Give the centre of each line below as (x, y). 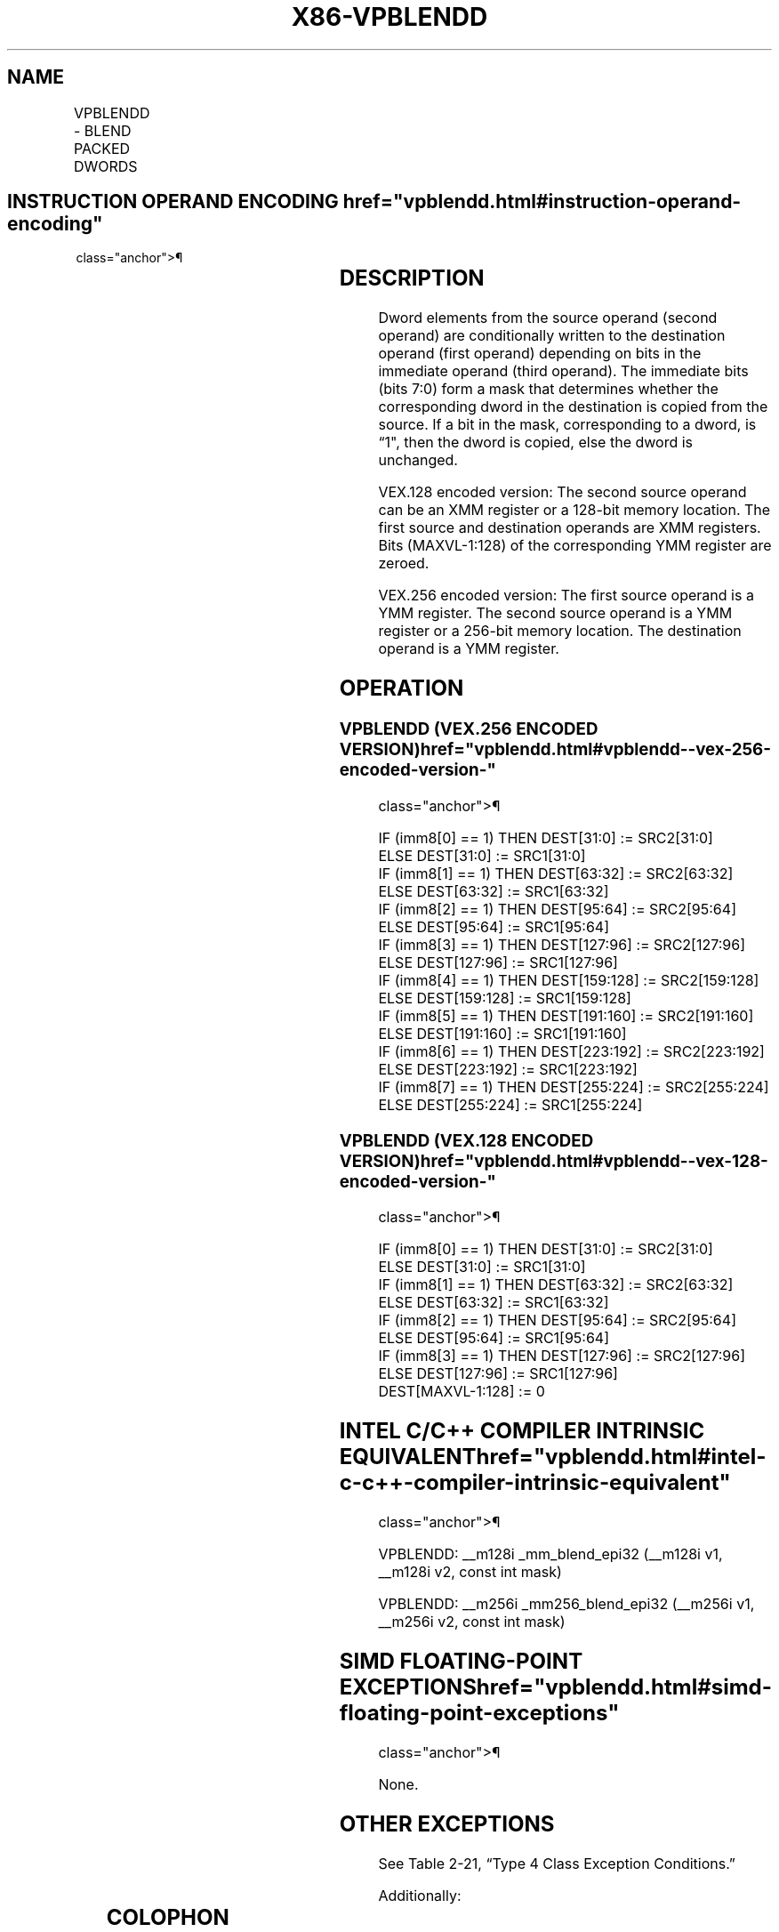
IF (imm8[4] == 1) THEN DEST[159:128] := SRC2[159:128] (569, 980)
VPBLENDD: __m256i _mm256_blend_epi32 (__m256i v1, (566, 1604)
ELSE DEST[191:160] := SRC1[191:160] (502, 1033)
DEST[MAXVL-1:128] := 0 (462, 1392)
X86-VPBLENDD (389, 17)
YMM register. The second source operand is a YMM (555, 613)
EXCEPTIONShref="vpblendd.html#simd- (555, 1687)
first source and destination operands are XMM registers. (570, 528)
